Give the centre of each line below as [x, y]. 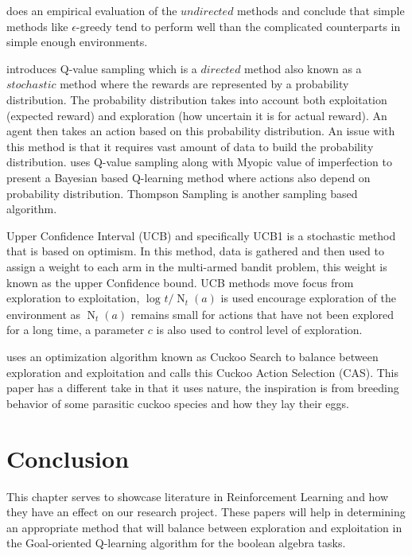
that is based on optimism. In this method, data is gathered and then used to [195, 251]
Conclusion [68, 458]
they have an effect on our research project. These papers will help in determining [206, 512]
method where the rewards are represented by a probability [204, 84]
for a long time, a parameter [76, 330]
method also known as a [303, 68]
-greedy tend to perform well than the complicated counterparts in [238, 26]
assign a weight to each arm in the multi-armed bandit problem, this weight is [197, 266]
